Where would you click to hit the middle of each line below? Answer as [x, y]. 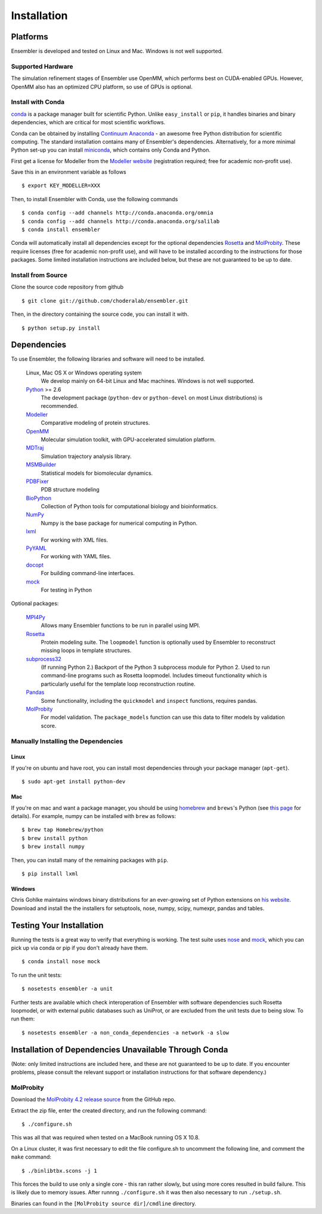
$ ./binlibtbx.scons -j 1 [60, 1171]
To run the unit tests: [36, 975]
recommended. [60, 406]
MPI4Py [36, 617]
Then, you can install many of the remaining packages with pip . [90, 860]
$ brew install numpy [53, 847]
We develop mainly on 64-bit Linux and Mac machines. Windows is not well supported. [148, 381]
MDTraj [35, 448]
